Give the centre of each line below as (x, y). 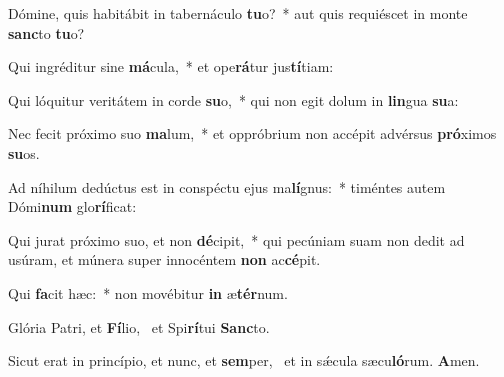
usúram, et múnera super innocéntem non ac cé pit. (164, 259)
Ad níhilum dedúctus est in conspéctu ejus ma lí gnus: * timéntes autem (227, 186)
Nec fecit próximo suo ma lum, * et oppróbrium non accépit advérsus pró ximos (252, 133)
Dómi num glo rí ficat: (72, 206)
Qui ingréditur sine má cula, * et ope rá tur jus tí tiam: (171, 66)
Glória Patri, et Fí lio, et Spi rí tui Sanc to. (139, 326)
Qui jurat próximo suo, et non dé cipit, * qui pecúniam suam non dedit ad (236, 239)
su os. (24, 152)
